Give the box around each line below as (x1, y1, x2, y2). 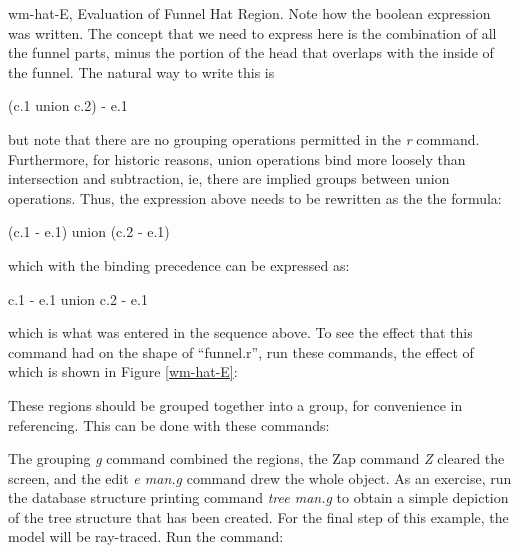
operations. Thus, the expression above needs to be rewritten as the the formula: (8, 187, 502, 208)
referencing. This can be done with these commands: (8, 414, 330, 435)
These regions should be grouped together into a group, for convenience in (8, 394, 463, 415)
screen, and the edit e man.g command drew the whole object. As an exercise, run (8, 467, 512, 488)
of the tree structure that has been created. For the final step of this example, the (8, 506, 509, 527)
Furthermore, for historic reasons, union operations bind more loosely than (8, 148, 466, 169)
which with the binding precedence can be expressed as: (8, 254, 350, 275)
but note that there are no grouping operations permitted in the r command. (8, 128, 480, 149)
